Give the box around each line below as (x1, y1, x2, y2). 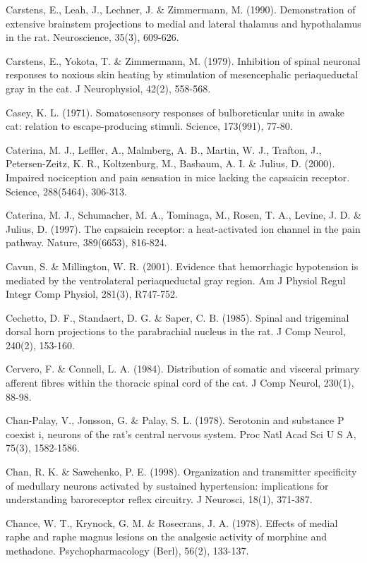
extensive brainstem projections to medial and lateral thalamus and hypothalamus (6, 16, 361, 30)
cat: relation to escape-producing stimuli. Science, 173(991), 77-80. (6, 119, 293, 133)
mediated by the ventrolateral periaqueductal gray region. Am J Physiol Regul (6, 272, 346, 287)
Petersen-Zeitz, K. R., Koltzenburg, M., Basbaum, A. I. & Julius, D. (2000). (6, 156, 335, 171)
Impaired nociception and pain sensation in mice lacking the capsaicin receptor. (6, 169, 350, 184)
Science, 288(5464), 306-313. (6, 183, 127, 198)
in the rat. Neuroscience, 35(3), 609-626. (6, 30, 179, 44)
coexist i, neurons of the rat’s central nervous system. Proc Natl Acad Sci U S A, (6, 426, 356, 441)
